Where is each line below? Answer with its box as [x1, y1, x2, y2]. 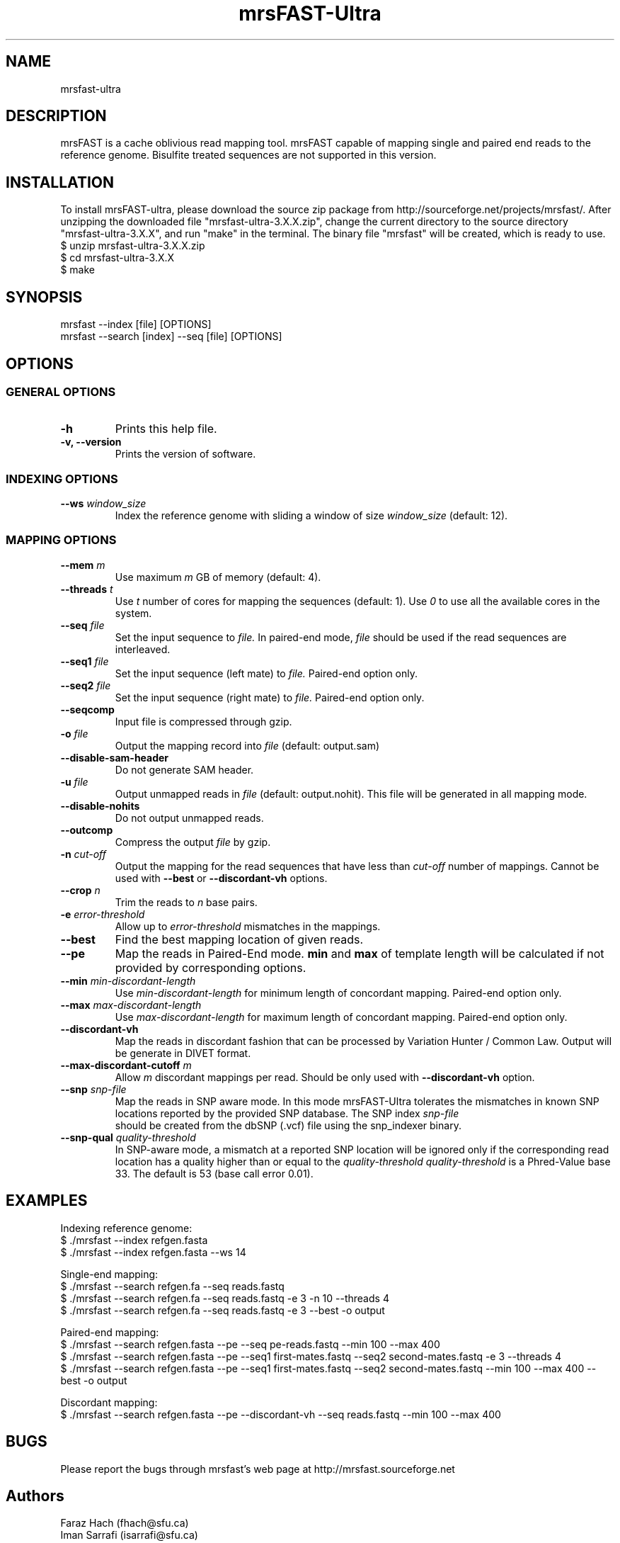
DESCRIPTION [6, 107, 107, 125]
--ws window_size [60, 497, 147, 510]
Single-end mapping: [60, 1267, 159, 1280]
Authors [6, 1486, 64, 1505]
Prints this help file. [115, 422, 217, 436]
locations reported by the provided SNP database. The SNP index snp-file [115, 1107, 459, 1119]
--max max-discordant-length [60, 998, 202, 1011]
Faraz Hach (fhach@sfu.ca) [60, 1517, 189, 1530]
